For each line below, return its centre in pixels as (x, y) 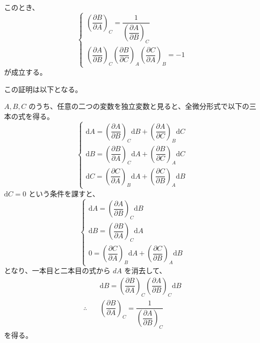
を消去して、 (146, 270)
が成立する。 (25, 72)
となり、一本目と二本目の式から (57, 270)
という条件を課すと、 (64, 193)
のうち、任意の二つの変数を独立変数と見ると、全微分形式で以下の (139, 106)
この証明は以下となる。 (43, 89)
